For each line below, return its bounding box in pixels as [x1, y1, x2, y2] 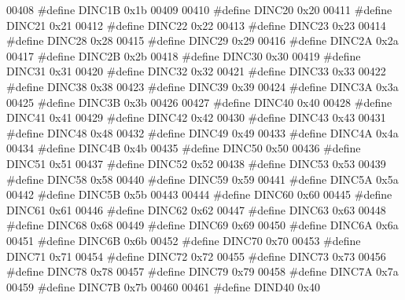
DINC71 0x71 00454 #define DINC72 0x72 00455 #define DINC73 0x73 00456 [6, 247, 386, 264]
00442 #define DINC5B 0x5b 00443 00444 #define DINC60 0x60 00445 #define [6, 186, 392, 203]
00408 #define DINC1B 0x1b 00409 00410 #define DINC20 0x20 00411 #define [6, 2, 392, 17]
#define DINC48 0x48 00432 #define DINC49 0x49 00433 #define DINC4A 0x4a [6, 124, 399, 141]
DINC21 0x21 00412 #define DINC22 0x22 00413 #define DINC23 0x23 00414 [6, 16, 386, 33]
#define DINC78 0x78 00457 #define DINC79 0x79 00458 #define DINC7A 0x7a [6, 263, 399, 280]
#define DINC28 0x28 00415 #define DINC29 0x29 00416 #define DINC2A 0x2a [6, 32, 399, 49]
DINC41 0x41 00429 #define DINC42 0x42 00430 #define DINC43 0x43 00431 [6, 109, 386, 126]
